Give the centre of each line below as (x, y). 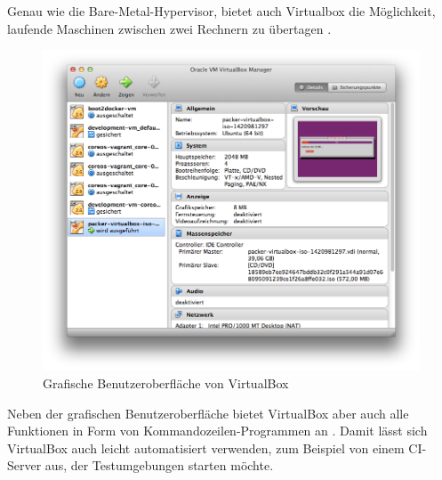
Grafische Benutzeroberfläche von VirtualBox (166, 382)
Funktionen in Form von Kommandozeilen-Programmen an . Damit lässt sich (217, 431)
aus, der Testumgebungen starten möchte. (159, 465)
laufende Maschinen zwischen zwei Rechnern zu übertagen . (169, 28)
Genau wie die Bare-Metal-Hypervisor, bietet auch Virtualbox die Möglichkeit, (221, 11)
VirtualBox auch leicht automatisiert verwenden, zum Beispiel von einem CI (215, 447)
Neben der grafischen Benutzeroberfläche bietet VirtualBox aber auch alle (208, 413)
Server (24, 465)
